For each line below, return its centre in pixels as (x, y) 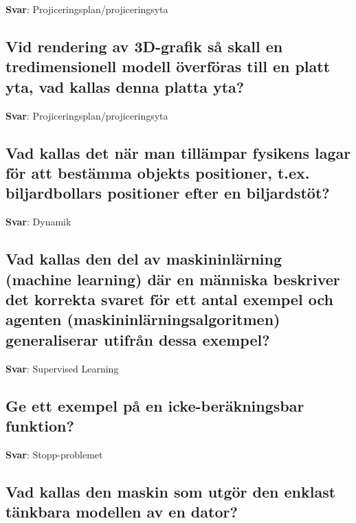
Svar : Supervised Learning (62, 368)
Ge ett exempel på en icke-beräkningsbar (155, 405)
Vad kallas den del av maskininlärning (144, 259)
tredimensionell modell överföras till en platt (168, 66)
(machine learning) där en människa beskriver (173, 279)
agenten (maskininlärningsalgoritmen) (143, 319)
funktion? (40, 425)
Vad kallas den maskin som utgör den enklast (171, 491)
